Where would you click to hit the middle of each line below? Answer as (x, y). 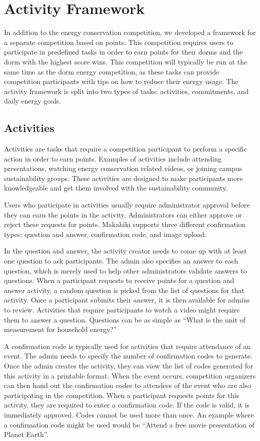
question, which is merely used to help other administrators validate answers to (125, 270)
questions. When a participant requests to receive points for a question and (119, 280)
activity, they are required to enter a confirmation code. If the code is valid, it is (127, 405)
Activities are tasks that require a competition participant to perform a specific (125, 149)
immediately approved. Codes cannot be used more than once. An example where (129, 414)
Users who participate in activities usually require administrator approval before (127, 205)
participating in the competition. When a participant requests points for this (121, 395)
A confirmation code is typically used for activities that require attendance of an (127, 346)
